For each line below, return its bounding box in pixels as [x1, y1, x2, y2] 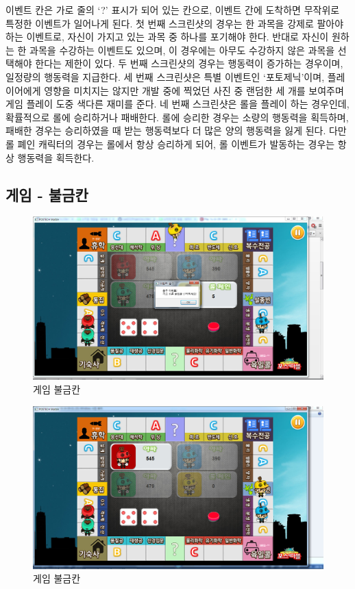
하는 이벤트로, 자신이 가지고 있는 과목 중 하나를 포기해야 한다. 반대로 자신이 [5, 29, 329, 44]
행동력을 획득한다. [17, 150, 95, 164]
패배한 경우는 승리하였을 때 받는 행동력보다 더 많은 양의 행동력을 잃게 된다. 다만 [5, 123, 347, 138]
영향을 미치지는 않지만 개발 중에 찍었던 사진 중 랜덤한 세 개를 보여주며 [44, 83, 344, 97]
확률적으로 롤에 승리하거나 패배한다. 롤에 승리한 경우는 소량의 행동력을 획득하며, [5, 110, 349, 124]
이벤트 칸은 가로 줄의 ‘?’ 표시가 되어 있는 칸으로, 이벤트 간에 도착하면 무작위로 [5, 3, 340, 16]
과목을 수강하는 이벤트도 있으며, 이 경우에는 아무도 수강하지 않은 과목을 [29, 42, 335, 57]
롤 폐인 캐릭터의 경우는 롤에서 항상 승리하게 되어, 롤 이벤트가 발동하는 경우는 [5, 136, 335, 151]
